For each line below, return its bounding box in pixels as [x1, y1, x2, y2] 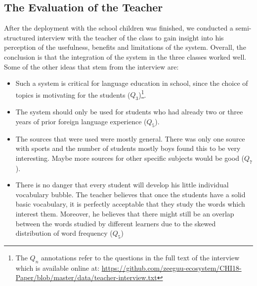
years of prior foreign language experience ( [15, 116, 147, 126]
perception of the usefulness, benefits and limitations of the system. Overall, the [4, 42, 246, 52]
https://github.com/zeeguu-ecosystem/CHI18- [101, 262, 242, 273]
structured [4, 32, 36, 42]
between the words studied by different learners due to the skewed [15, 218, 216, 228]
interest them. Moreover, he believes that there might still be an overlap [15, 208, 234, 218]
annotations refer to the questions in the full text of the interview [41, 252, 240, 262]
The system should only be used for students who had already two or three [15, 107, 243, 117]
